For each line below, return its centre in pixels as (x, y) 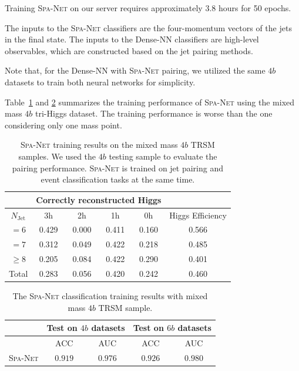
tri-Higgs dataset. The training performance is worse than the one (154, 113)
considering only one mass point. (63, 125)
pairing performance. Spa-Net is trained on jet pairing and (118, 168)
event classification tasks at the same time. (118, 179)
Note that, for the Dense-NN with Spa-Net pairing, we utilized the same (135, 70)
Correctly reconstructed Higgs (99, 199)
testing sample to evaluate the (163, 156)
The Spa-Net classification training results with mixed (110, 296)
